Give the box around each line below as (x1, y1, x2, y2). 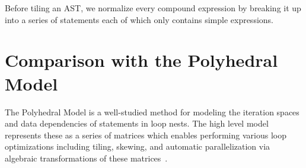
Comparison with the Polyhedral (5, 48, 278, 72)
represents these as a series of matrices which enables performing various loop (5, 128, 286, 141)
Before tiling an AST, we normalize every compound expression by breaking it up (5, 2, 301, 14)
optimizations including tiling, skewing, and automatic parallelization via (5, 140, 270, 153)
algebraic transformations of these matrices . (5, 151, 168, 164)
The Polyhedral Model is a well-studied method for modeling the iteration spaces (5, 105, 299, 118)
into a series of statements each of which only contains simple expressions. (5, 13, 273, 25)
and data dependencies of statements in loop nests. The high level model (5, 117, 269, 130)
